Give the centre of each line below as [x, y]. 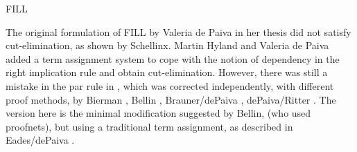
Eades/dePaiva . [40, 140]
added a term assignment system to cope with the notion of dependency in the [173, 58]
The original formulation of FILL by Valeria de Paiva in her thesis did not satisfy [178, 31]
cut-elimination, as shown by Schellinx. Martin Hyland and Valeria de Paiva [167, 45]
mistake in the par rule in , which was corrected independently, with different [170, 85]
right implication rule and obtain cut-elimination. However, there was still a [167, 72]
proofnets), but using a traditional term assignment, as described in [149, 126]
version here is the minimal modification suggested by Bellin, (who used [158, 113]
